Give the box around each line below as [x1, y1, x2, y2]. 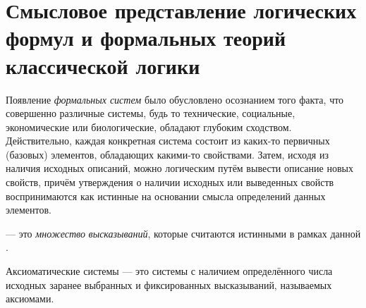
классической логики [6, 51, 200, 80]
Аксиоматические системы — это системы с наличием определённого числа [6, 264, 333, 278]
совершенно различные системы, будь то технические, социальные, [6, 106, 295, 121]
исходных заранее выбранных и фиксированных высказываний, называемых [6, 277, 332, 292]
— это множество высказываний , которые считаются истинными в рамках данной [6, 226, 361, 240]
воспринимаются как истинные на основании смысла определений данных [6, 188, 326, 203]
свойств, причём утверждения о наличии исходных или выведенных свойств [6, 175, 334, 190]
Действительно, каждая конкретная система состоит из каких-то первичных [6, 133, 330, 148]
